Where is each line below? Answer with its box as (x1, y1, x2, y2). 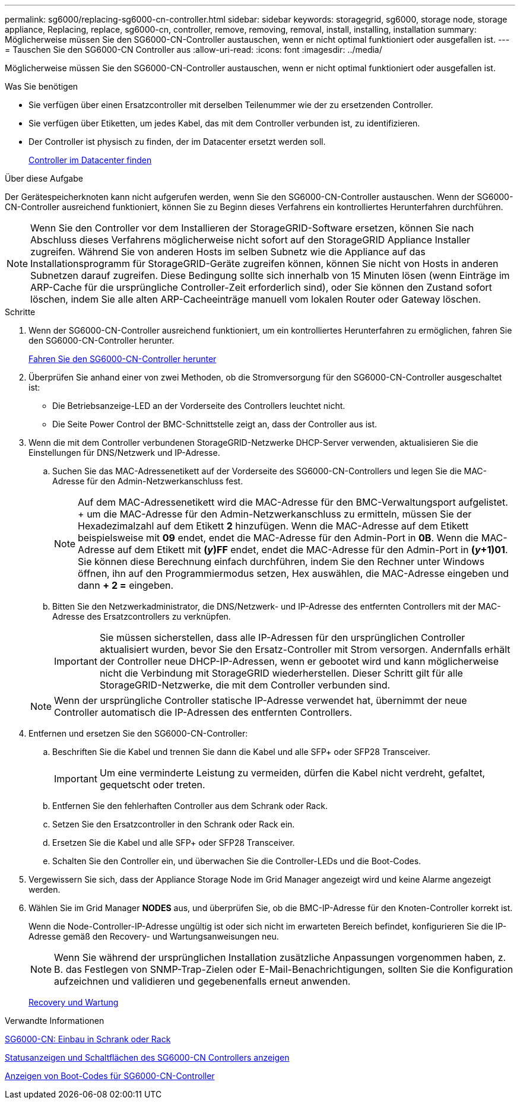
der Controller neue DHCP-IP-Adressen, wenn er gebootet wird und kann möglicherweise (99, 655, 499, 667)
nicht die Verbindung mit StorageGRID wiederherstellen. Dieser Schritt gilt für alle (99, 667, 463, 679)
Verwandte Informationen (5, 1016, 104, 1026)
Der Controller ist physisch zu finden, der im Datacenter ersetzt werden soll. (28, 137, 326, 147)
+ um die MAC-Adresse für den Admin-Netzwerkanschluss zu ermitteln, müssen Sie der (78, 508, 472, 520)
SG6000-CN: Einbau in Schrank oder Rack (5, 1034, 171, 1044)
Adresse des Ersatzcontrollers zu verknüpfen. (52, 611, 231, 621)
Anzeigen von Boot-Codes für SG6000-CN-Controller (5, 1071, 215, 1081)
